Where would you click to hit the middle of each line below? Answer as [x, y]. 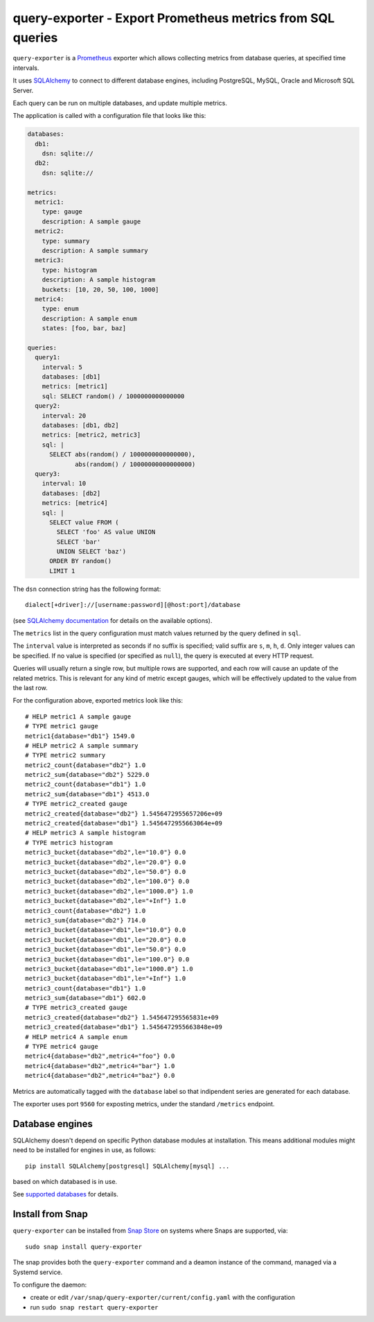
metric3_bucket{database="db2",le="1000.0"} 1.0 [109, 891]
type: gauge [62, 212]
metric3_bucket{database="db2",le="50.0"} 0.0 [106, 872]
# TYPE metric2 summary [65, 755]
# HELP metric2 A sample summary [82, 745]
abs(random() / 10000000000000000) [135, 464]
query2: [48, 406]
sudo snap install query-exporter [83, 1246]
